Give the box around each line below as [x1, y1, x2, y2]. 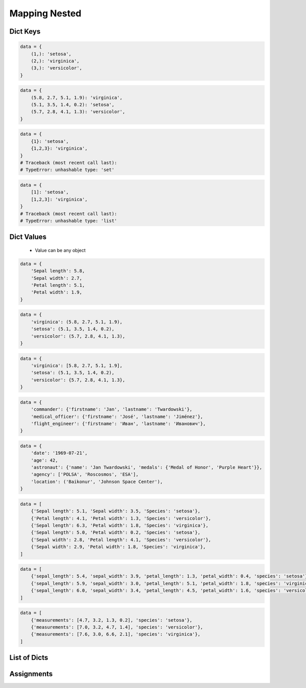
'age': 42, [31, 457, 58, 463]
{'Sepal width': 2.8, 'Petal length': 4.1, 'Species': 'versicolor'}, [31, 536, 212, 543]
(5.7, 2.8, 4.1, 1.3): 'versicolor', [31, 109, 125, 115]
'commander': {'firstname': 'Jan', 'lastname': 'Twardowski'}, [31, 406, 193, 412]
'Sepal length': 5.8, [31, 268, 85, 274]
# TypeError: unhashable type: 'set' [20, 167, 115, 173]
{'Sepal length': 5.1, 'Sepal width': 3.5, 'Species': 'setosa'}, [31, 508, 201, 514]
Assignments [9, 670, 53, 678]
